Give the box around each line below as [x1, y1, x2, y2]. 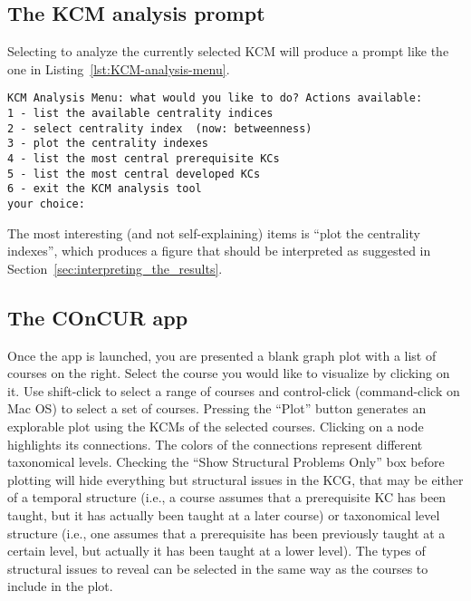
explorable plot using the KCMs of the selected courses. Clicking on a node [7, 417, 424, 435]
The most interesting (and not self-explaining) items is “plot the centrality [7, 223, 420, 242]
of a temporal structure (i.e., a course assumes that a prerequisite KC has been [7, 488, 447, 507]
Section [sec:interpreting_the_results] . [7, 258, 223, 277]
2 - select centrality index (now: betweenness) [7, 121, 312, 135]
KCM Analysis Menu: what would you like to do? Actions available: [7, 92, 423, 105]
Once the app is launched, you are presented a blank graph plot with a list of [7, 345, 437, 364]
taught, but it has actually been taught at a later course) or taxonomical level [7, 505, 440, 524]
